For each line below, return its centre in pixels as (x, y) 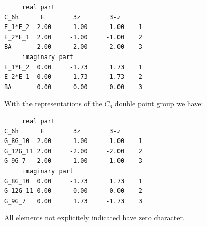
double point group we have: (159, 104)
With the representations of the (53, 104)
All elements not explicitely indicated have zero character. (94, 218)
